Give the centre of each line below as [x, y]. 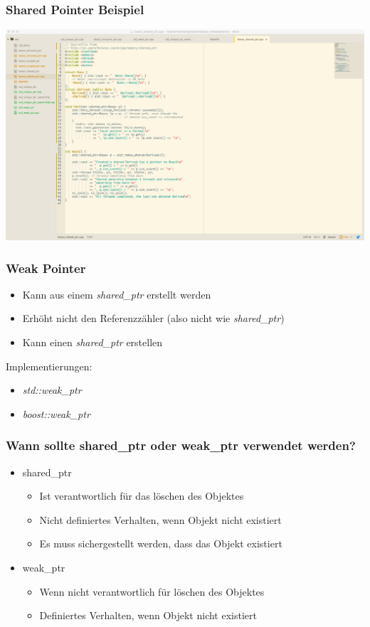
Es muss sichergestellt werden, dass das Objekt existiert [161, 543]
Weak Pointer [46, 268]
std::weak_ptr [52, 390]
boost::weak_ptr [56, 413]
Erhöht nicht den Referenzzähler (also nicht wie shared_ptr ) [153, 318]
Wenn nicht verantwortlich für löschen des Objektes [152, 591]
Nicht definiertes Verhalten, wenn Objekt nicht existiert [160, 519]
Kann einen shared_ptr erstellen [92, 342]
